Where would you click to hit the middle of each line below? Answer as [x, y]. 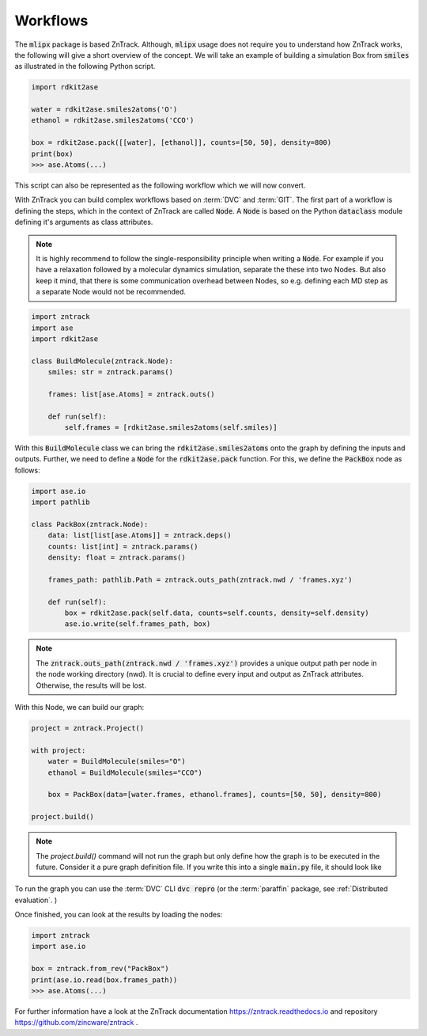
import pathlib [60, 502]
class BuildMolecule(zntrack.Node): [102, 361]
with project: [59, 750]
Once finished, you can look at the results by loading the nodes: [119, 915]
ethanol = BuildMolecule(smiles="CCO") [125, 772]
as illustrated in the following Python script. [85, 66]
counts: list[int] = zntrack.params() [123, 546]
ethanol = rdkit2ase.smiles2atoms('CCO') [113, 120]
